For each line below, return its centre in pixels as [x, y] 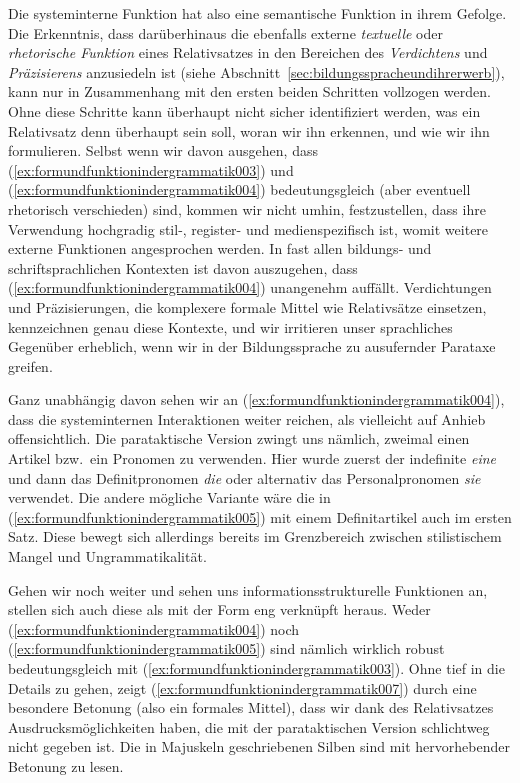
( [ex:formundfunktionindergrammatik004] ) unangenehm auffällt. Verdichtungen [250, 287]
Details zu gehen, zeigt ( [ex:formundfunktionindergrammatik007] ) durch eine [242, 687]
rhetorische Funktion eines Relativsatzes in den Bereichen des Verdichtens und [248, 52]
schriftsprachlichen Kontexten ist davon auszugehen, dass [183, 267]
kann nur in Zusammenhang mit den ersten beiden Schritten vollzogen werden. [249, 91]
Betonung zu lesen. [66, 765]
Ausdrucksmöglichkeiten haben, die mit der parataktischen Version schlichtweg [249, 726]
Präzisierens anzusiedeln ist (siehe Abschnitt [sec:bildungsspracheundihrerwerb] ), [256, 71]
